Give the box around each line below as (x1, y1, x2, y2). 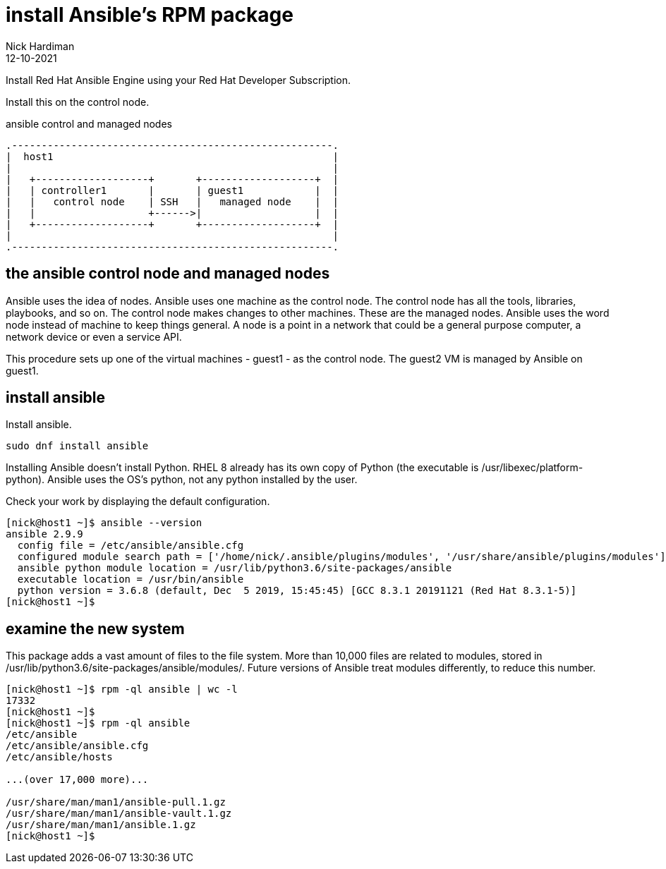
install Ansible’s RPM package (6, 3, 293, 27)
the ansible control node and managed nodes (6, 265, 330, 283)
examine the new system (6, 619, 185, 638)
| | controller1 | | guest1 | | (6, 184, 339, 196)
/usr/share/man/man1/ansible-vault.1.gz (6, 808, 232, 820)
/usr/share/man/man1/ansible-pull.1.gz (6, 796, 226, 808)
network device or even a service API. (6, 330, 182, 343)
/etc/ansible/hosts (6, 751, 113, 763)
